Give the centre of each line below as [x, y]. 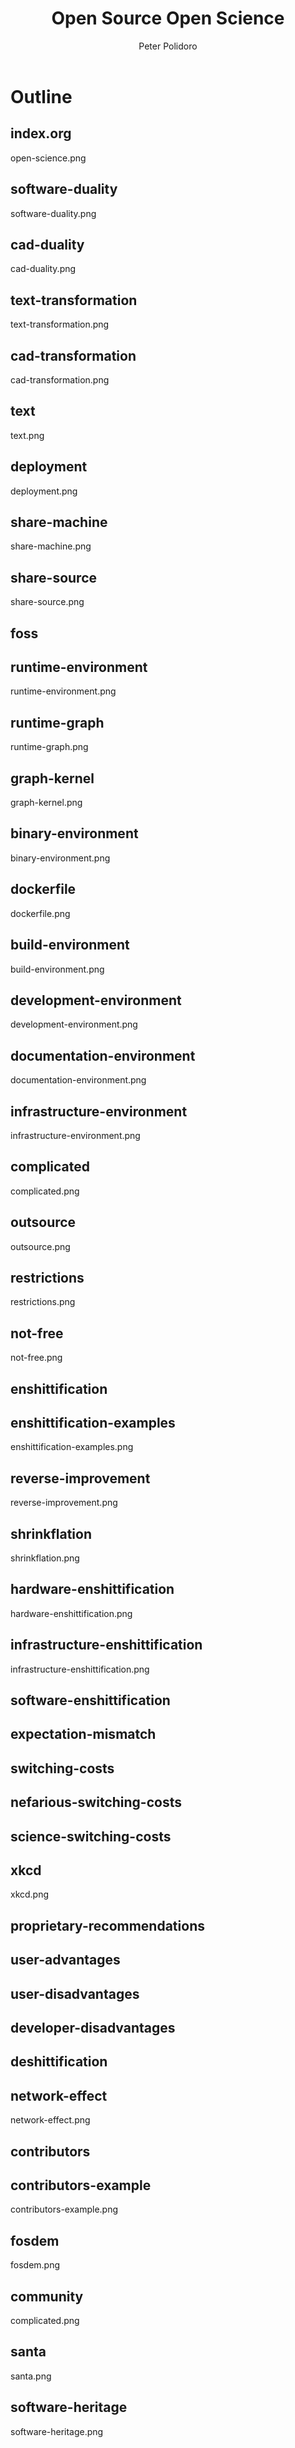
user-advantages [65, 1960]
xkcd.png [30, 1894]
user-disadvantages [75, 1993]
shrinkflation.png [45, 1558]
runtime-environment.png [63, 691]
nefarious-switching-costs [96, 1802]
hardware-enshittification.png [71, 1613]
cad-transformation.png [60, 380]
